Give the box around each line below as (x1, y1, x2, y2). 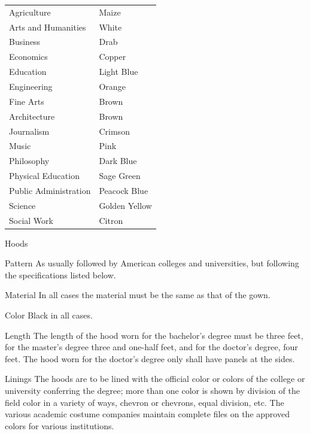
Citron (99, 214, 123, 226)
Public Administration (9, 184, 91, 196)
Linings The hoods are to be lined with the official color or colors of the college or (5, 372, 305, 385)
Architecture (9, 110, 55, 122)
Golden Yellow (99, 199, 152, 211)
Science (9, 199, 36, 211)
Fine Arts (9, 95, 44, 107)
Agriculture (9, 5, 51, 18)
